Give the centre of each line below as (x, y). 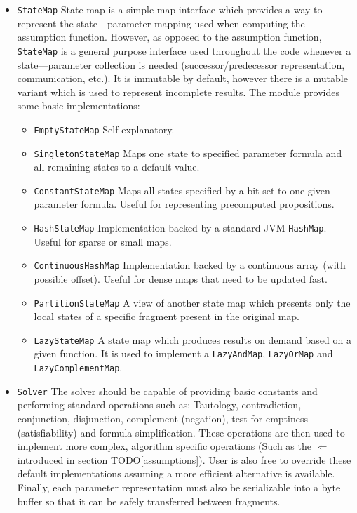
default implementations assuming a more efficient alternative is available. (176, 473)
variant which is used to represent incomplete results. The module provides (178, 92)
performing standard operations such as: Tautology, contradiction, (159, 405)
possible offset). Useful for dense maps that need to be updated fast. (181, 278)
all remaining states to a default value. (117, 167)
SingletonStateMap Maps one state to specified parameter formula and (188, 153)
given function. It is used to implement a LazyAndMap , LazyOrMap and (183, 353)
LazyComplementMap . (78, 367)
